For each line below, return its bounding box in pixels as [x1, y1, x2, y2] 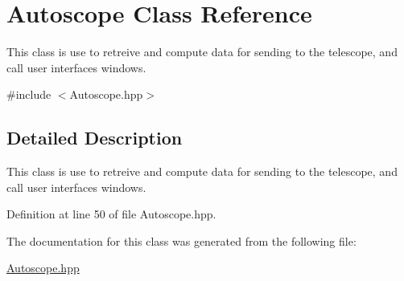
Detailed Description [6, 125, 183, 150]
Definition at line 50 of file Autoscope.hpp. [6, 206, 216, 222]
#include [6, 86, 52, 103]
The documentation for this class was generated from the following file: [6, 232, 357, 249]
